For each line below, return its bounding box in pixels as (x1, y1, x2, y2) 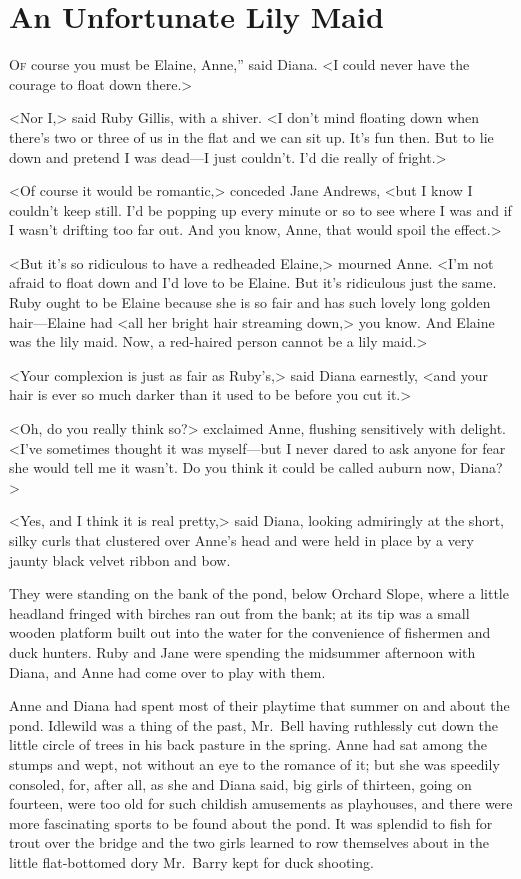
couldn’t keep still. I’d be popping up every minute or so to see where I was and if (9, 199, 512, 220)
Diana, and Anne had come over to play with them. (9, 661, 326, 682)
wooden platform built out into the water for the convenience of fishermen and (9, 622, 491, 643)
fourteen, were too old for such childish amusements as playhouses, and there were (9, 793, 513, 814)
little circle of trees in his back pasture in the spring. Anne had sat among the (9, 734, 488, 755)
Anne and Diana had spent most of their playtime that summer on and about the (9, 695, 510, 716)
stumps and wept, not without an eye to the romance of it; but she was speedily (9, 753, 500, 774)
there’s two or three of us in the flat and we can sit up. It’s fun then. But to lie (9, 126, 494, 147)
